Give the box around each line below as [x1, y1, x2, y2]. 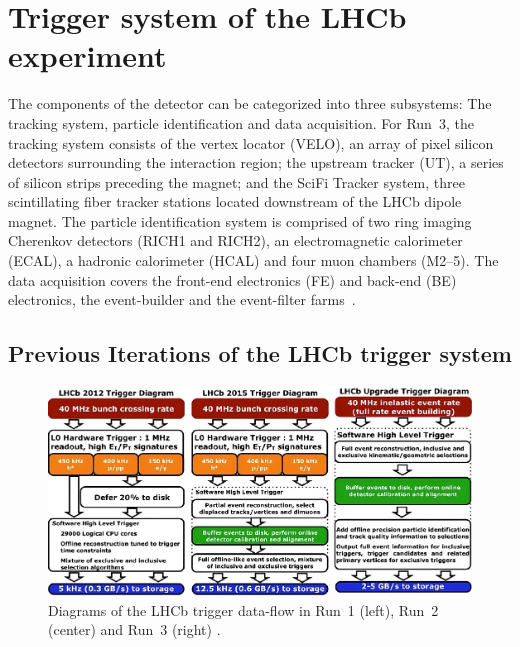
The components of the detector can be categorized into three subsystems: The [8, 93, 492, 114]
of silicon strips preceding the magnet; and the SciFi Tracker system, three [8, 171, 465, 192]
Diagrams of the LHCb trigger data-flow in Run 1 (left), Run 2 [48, 599, 439, 620]
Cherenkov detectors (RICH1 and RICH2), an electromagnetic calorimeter [8, 230, 463, 251]
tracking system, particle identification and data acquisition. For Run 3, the [8, 112, 474, 133]
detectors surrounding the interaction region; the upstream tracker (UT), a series [8, 152, 504, 173]
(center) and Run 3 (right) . [48, 619, 221, 640]
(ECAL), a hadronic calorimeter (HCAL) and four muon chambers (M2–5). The [8, 250, 499, 271]
